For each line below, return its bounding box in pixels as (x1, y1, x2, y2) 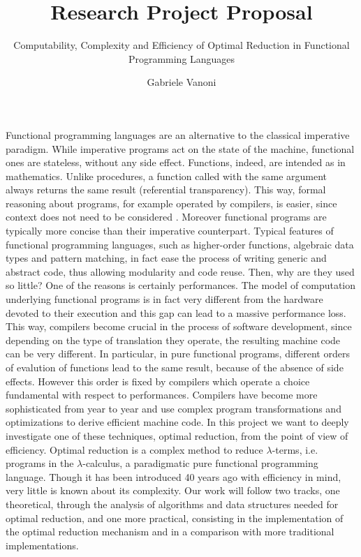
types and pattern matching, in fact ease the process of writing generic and (6, 251, 327, 265)
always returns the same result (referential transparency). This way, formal (6, 182, 326, 197)
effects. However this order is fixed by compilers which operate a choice (6, 373, 310, 388)
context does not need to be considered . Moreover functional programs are (6, 209, 327, 224)
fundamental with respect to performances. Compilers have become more (6, 387, 318, 402)
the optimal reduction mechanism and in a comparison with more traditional (6, 524, 334, 539)
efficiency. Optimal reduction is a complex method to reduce (6, 442, 263, 456)
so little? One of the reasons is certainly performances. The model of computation (6, 278, 356, 292)
